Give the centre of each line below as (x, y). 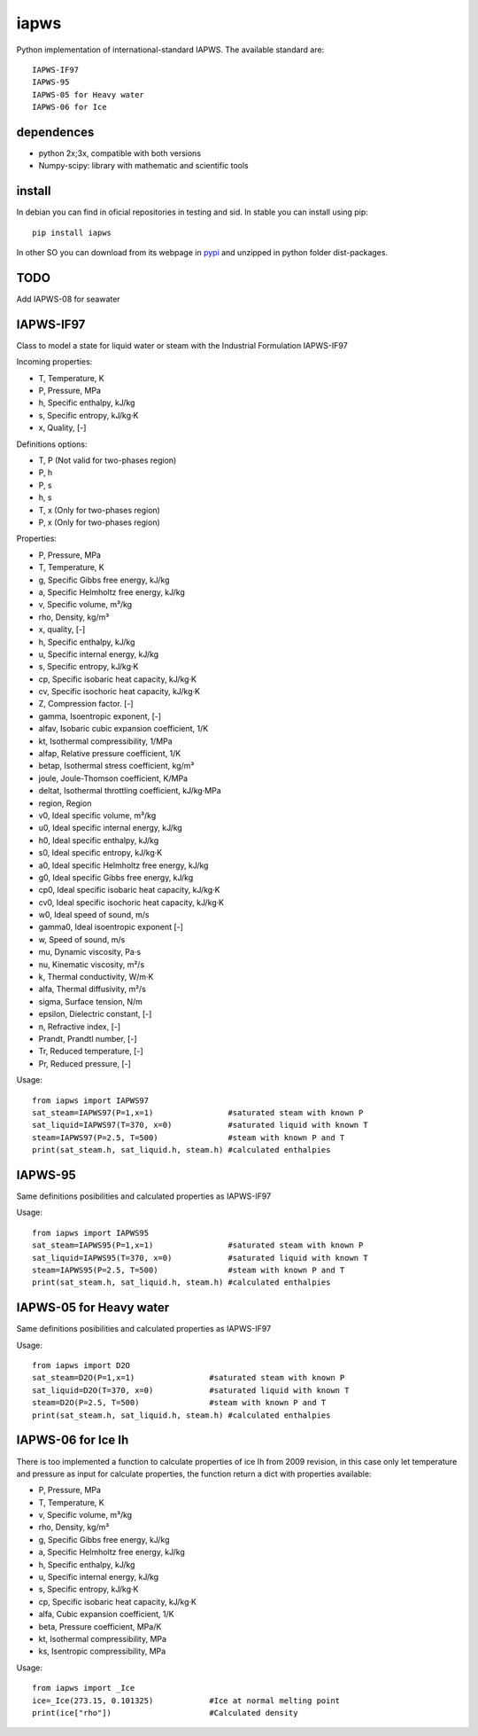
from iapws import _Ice (84, 1688)
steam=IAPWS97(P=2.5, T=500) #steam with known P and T (189, 1138)
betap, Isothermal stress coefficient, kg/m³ (116, 766)
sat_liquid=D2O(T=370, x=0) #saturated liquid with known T (191, 1390)
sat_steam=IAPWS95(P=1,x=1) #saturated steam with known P (198, 1245)
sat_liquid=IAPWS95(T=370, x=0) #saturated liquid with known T (200, 1258)
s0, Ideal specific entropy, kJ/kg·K (100, 853)
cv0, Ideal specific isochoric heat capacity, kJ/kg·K (131, 902)
